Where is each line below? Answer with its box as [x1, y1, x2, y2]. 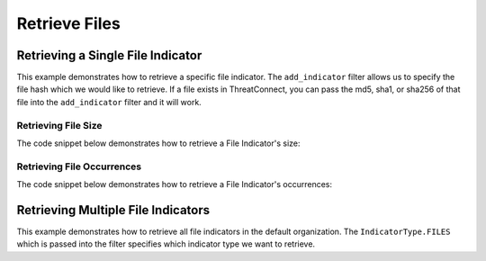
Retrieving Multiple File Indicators [16, 202, 211, 218]
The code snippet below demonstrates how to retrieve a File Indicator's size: [16, 138, 301, 148]
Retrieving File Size [16, 119, 103, 131]
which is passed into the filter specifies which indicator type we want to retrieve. [16, 238, 315, 249]
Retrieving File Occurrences [16, 160, 142, 173]
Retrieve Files [16, 13, 121, 33]
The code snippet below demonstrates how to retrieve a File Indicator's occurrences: [16, 179, 333, 190]
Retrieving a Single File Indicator [16, 48, 202, 63]
